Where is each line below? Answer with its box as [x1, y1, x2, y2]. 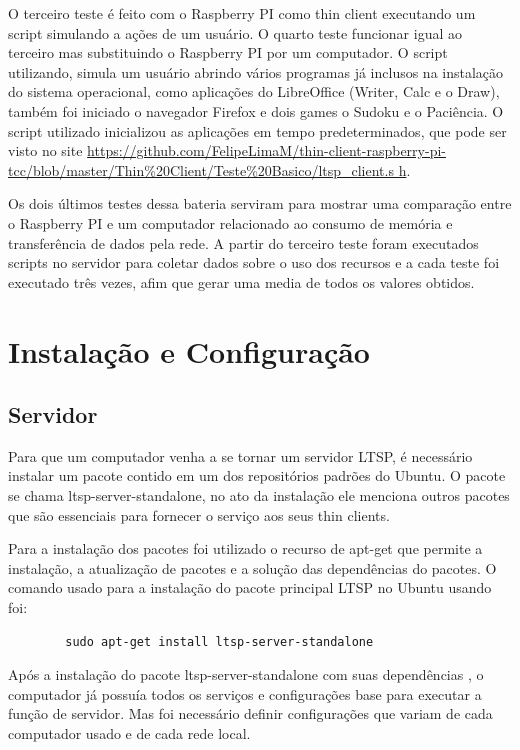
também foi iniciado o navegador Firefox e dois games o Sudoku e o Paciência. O [8, 100, 504, 121]
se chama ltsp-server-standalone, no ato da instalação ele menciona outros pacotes [8, 485, 510, 506]
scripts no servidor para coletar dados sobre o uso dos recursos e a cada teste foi [8, 252, 500, 273]
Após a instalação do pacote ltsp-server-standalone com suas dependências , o [8, 664, 484, 685]
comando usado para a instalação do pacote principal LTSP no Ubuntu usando [8, 577, 492, 598]
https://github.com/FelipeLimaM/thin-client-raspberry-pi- [87, 140, 446, 161]
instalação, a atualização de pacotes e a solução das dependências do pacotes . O [8, 557, 497, 578]
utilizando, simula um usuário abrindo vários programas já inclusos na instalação [8, 61, 504, 82]
